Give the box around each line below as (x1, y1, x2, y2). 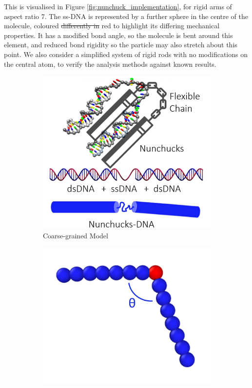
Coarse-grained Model (43, 230, 108, 240)
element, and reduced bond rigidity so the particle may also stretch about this (4, 39, 237, 50)
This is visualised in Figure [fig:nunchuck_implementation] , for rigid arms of (4, 1, 232, 11)
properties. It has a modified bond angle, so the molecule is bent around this (4, 30, 233, 40)
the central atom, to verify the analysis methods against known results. (4, 58, 216, 69)
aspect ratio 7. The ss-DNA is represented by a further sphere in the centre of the (4, 11, 248, 21)
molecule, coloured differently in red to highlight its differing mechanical (4, 20, 220, 31)
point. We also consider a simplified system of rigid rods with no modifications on (4, 49, 248, 59)
